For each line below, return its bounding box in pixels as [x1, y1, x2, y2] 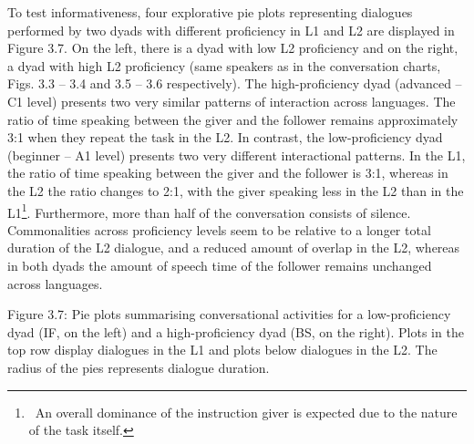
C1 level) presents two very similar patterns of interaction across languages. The [7, 91, 456, 110]
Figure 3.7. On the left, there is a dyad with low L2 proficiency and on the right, [7, 38, 459, 57]
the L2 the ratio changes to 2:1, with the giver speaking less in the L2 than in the [7, 181, 464, 200]
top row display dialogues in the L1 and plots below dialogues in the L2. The [7, 340, 438, 359]
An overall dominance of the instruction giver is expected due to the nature [35, 402, 458, 421]
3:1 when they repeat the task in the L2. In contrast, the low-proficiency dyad [7, 128, 443, 147]
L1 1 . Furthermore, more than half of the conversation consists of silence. [7, 200, 411, 222]
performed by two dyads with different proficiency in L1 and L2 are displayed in [7, 20, 455, 39]
